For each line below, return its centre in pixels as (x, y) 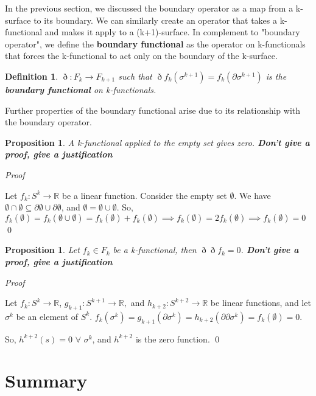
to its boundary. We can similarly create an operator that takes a (155, 20)
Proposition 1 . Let (42, 250)
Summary (46, 380)
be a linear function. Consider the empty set (144, 195)
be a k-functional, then (155, 250)
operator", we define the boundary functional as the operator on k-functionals (155, 43)
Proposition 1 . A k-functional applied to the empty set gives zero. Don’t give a (157, 142)
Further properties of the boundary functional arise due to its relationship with (153, 110)
